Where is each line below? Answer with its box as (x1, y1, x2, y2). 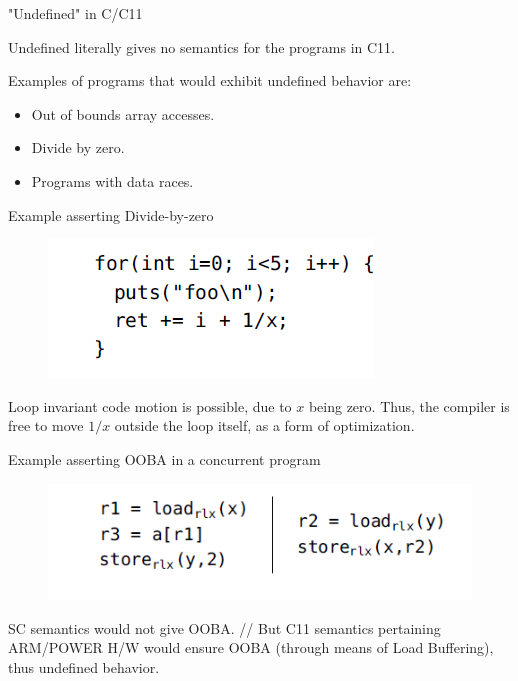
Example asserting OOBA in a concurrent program (8, 448, 321, 469)
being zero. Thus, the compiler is (308, 395, 510, 416)
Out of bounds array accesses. (31, 103, 215, 124)
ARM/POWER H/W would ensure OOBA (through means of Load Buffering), (8, 637, 494, 658)
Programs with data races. (31, 170, 194, 191)
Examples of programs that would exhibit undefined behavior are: (8, 70, 412, 91)
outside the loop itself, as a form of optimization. (114, 415, 415, 436)
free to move (8, 415, 84, 436)
